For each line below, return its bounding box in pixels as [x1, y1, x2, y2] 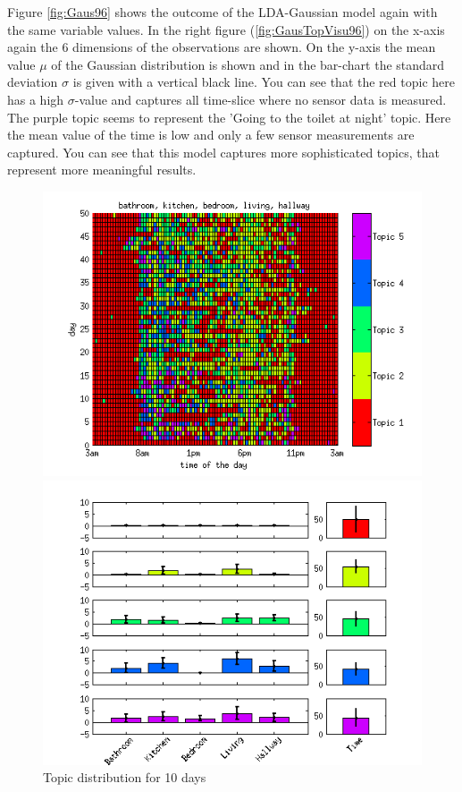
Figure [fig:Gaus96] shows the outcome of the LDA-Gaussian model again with [7, 3, 438, 21]
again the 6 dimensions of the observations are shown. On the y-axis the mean [7, 38, 436, 56]
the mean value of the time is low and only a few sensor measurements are [7, 125, 415, 144]
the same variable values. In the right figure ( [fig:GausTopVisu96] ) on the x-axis [7, 20, 445, 38]
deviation [7, 72, 58, 91]
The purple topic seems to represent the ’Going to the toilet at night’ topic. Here [7, 107, 451, 126]
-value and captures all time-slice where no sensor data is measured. [74, 89, 447, 108]
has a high [7, 89, 64, 108]
